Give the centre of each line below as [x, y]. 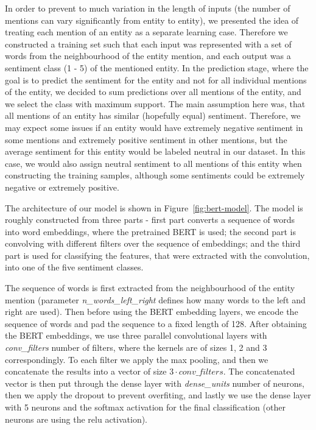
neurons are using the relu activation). [76, 419]
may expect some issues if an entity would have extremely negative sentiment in [154, 127]
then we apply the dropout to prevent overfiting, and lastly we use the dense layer [158, 395]
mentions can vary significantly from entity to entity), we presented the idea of [152, 20]
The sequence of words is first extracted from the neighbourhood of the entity [150, 288]
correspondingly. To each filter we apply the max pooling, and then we [137, 359]
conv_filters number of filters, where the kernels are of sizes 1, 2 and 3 [136, 347]
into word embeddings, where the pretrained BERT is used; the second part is [150, 231]
